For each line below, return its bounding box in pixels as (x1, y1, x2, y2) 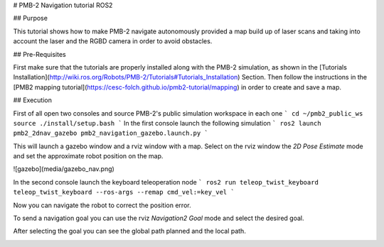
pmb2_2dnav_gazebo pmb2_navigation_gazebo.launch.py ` (13, 129, 209, 138)
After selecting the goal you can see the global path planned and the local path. (13, 227, 247, 236)
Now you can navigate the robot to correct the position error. (13, 201, 191, 209)
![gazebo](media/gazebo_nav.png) (13, 165, 115, 173)
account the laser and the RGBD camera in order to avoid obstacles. (13, 37, 213, 45)
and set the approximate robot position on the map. (13, 152, 164, 160)
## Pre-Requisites (13, 50, 67, 58)
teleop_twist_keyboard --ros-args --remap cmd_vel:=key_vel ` (13, 188, 235, 197)
